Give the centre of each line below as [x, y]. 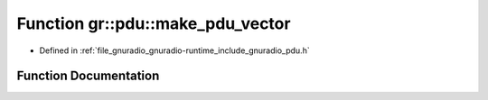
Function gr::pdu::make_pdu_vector [154, 23]
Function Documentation [88, 76]
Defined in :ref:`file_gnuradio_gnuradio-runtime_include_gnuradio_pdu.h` [175, 50]
